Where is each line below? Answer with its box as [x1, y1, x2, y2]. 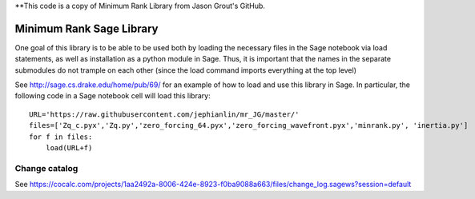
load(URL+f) [45, 144, 93, 153]
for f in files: [29, 132, 93, 141]
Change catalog [14, 162, 78, 173]
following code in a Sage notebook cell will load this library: [14, 91, 211, 101]
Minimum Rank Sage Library [14, 22, 159, 35]
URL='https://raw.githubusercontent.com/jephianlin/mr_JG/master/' [29, 109, 300, 119]
